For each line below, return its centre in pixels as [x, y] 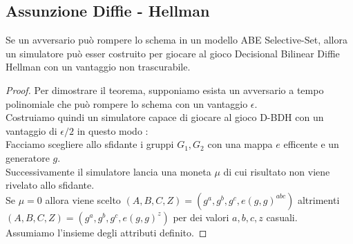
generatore [28, 157]
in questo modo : [113, 130]
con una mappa [240, 144]
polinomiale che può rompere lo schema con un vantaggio [127, 103]
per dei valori [201, 217]
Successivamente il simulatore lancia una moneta [108, 171]
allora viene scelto [83, 199]
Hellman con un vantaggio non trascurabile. [98, 67]
